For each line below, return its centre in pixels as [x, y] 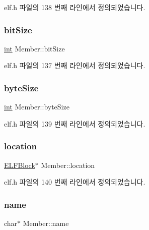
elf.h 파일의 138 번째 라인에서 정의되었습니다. [75, 7]
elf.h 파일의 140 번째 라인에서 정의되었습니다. [75, 182]
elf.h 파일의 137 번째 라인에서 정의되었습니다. [75, 65]
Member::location [68, 165]
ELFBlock [20, 165]
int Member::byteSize [37, 107]
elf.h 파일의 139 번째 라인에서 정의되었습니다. [75, 123]
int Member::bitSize [34, 48]
